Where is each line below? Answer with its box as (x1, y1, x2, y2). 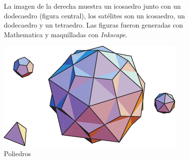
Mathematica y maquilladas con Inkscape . (4, 29, 128, 39)
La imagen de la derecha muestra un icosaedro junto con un (4, 1, 181, 11)
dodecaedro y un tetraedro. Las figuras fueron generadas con (4, 20, 183, 30)
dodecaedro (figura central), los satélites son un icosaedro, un (4, 10, 185, 20)
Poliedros (4, 148, 31, 158)
